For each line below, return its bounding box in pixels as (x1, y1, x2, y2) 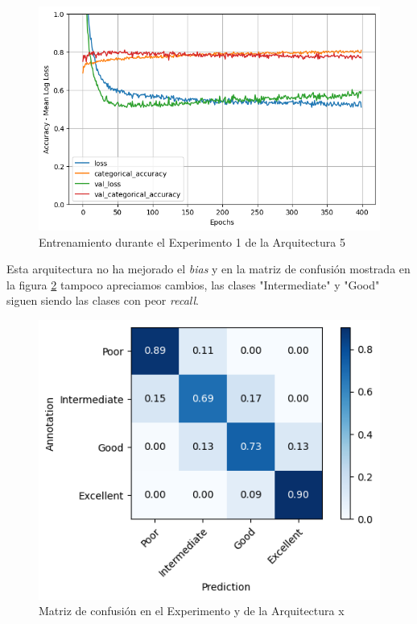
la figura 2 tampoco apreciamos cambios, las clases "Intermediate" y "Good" (6, 276, 380, 293)
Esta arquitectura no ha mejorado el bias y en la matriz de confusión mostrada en (6, 260, 411, 277)
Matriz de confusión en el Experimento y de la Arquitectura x (39, 602, 345, 619)
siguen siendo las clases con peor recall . (6, 292, 199, 309)
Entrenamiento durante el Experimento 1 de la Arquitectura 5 (39, 233, 345, 250)
